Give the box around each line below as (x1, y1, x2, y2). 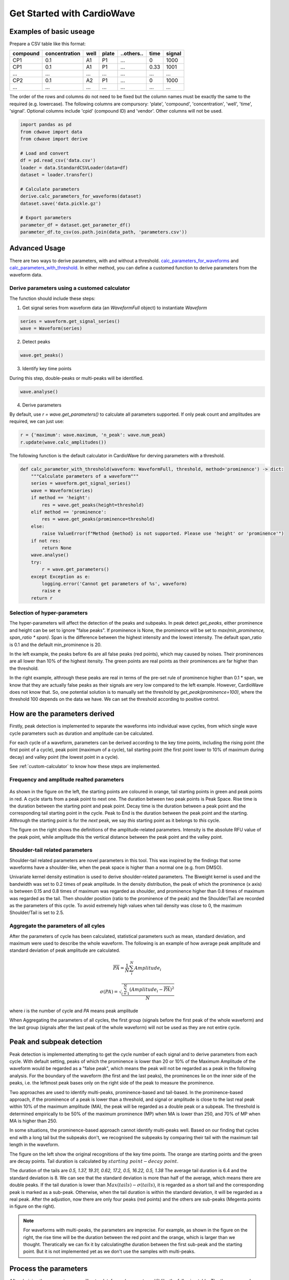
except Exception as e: (31, 573, 90, 580)
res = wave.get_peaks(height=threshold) (41, 502, 144, 508)
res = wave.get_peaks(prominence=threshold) (41, 516, 155, 522)
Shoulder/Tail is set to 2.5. (9, 909, 64, 916)
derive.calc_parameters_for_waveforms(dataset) (20, 194, 141, 199)
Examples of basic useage (9, 27, 95, 36)
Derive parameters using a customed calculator (9, 285, 130, 292)
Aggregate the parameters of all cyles (9, 922, 105, 929)
